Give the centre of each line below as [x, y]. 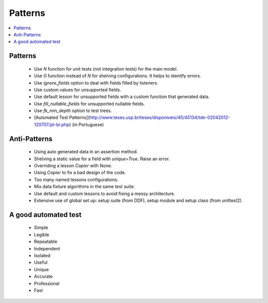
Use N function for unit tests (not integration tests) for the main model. [106, 69]
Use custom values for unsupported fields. [78, 90]
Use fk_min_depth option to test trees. [73, 111]
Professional [47, 283]
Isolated [42, 255]
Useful [41, 262]
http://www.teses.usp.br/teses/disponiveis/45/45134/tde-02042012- [160, 117]
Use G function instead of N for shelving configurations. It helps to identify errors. [117, 76]
